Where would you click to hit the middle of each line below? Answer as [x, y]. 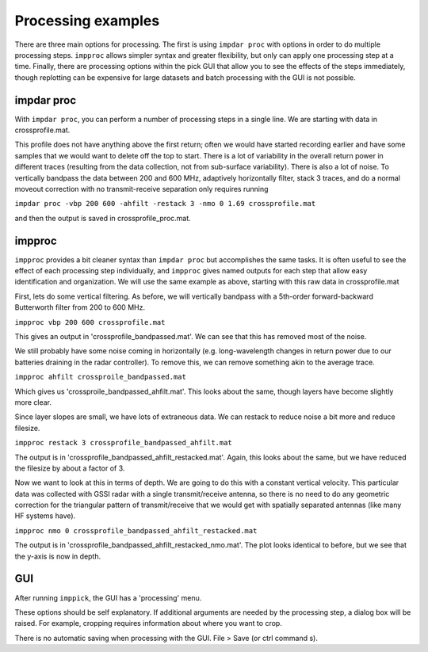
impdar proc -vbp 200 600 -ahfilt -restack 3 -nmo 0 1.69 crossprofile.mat [165, 204]
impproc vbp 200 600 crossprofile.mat [90, 322]
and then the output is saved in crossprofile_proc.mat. [103, 218]
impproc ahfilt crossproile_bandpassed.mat [100, 377]
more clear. [33, 402]
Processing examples [87, 21]
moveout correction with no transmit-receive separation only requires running [141, 189]
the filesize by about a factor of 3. [70, 468]
